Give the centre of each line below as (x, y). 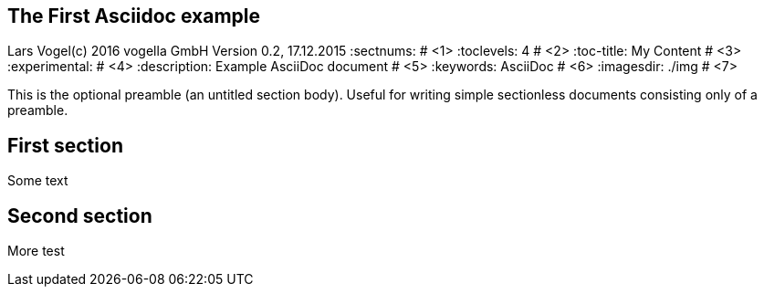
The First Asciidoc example (134, 16)
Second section (80, 215)
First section (65, 145)
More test (36, 251)
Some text (38, 181)
